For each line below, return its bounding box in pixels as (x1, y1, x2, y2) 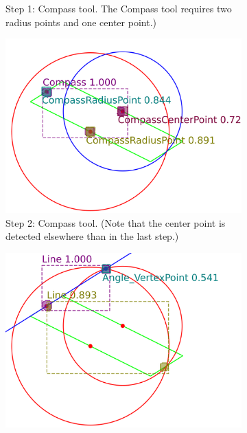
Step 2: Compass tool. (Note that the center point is (5, 215, 226, 230)
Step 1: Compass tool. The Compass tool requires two (5, 1, 232, 15)
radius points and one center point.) (5, 14, 156, 29)
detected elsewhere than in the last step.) (5, 229, 179, 243)
